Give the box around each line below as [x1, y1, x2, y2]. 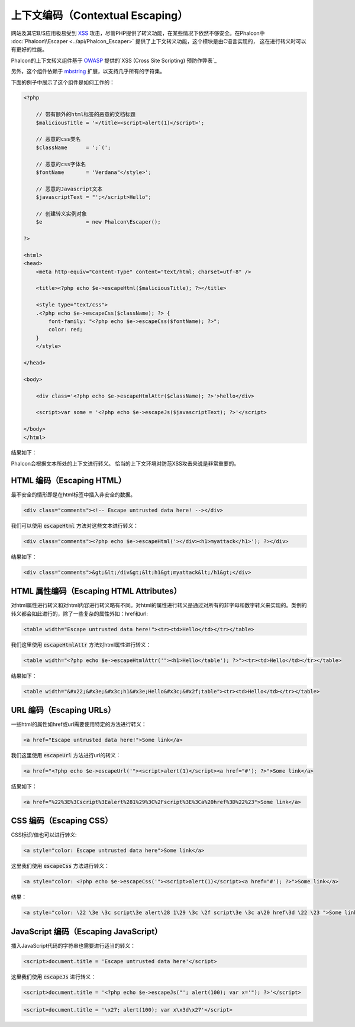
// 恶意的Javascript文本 [35, 185, 103, 192]
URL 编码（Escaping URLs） [11, 705, 116, 715]
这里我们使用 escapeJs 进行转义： [11, 973, 96, 980]
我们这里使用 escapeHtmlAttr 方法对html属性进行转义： [11, 641, 151, 648]
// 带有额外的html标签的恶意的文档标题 [35, 111, 136, 118]
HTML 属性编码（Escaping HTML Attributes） [11, 586, 182, 596]
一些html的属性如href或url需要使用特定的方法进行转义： [11, 721, 147, 728]
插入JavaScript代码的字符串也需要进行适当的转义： [11, 942, 136, 949]
